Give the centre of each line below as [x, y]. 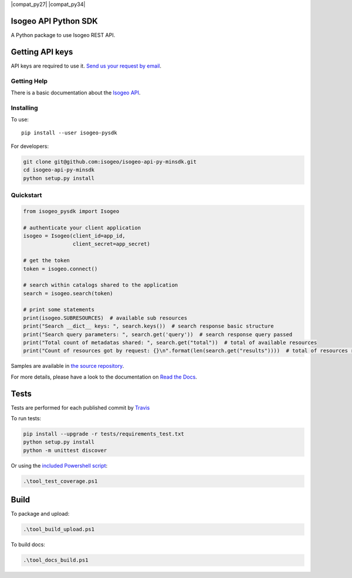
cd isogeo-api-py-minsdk [59, 170]
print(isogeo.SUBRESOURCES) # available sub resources [105, 318]
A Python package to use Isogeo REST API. [63, 35]
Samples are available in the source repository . [67, 366]
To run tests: [26, 418]
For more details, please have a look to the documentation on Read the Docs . [104, 377]
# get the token [47, 261]
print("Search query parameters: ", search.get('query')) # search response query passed [158, 334]
